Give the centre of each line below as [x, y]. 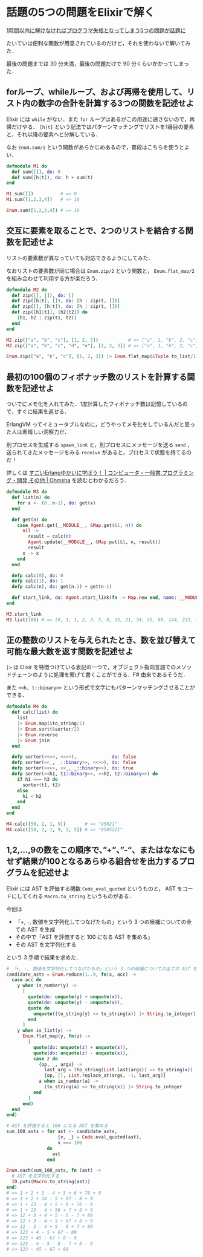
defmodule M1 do [27, 166]
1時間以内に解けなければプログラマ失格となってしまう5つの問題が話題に [96, 30]
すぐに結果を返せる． [43, 411]
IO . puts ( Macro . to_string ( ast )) [51, 1182]
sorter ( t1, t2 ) [41, 785]
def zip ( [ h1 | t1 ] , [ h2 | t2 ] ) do [50, 312]
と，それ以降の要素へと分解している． [54, 134]
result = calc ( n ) [50, 537]
